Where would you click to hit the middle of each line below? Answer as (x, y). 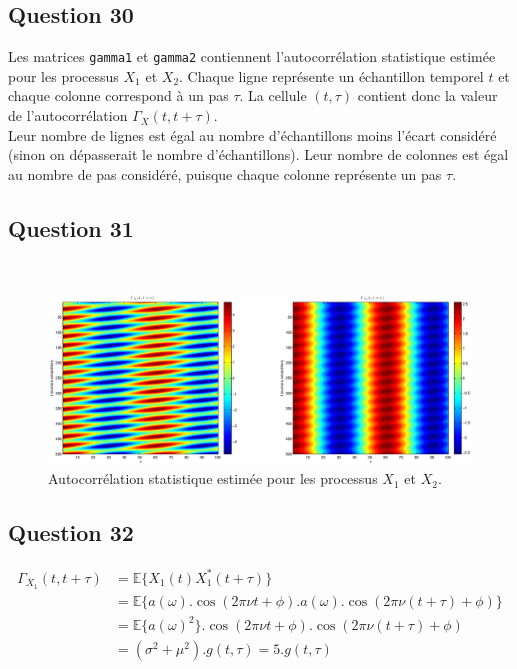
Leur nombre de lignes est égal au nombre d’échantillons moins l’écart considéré (252, 134)
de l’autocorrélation (68, 115)
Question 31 (71, 227)
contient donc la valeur (427, 95)
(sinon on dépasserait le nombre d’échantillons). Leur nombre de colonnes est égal (258, 154)
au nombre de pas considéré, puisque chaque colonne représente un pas (225, 173)
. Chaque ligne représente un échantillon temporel (331, 75)
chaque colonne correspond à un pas (118, 95)
